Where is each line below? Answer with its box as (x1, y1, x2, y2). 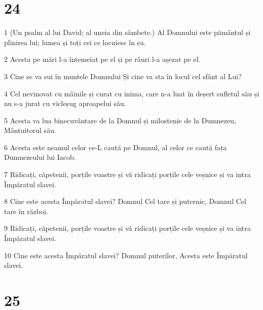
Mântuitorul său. (4, 125, 56, 135)
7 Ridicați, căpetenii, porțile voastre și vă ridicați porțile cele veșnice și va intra (4, 169, 251, 180)
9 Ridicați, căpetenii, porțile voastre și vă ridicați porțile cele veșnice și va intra (4, 223, 251, 233)
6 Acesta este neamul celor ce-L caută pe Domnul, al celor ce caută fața (4, 142, 227, 152)
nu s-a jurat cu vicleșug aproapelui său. (4, 98, 126, 109)
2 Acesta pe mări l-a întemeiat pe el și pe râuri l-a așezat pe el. (4, 54, 201, 64)
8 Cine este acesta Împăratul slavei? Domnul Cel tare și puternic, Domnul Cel (4, 196, 246, 206)
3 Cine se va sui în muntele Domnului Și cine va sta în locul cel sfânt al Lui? (4, 71, 242, 81)
